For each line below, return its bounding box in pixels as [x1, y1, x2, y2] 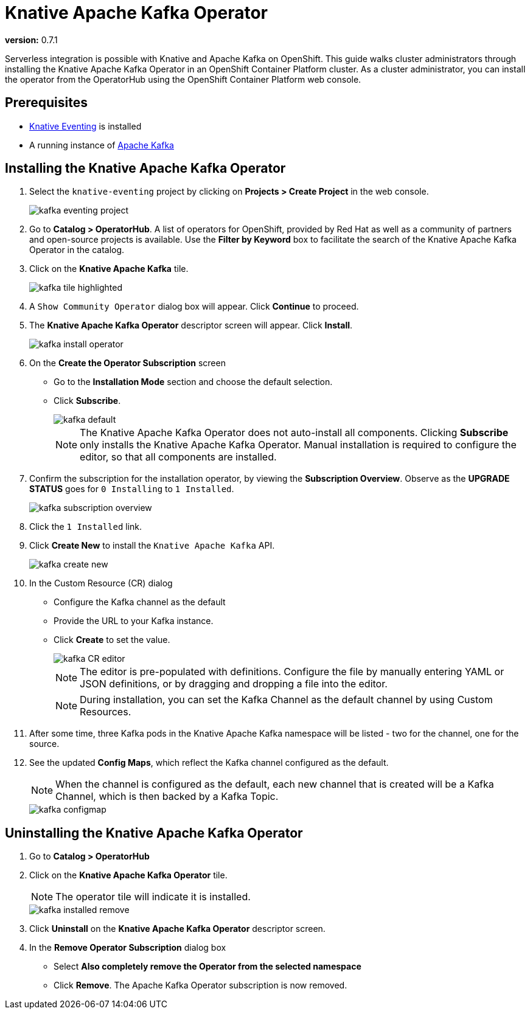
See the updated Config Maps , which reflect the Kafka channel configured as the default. [29, 757, 389, 768]
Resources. [80, 706, 131, 718]
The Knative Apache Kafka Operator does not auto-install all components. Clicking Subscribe [80, 426, 509, 439]
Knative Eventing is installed [29, 120, 142, 131]
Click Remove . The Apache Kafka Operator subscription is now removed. [54, 980, 347, 991]
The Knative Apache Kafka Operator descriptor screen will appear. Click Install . [29, 320, 353, 331]
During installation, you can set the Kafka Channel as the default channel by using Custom [80, 693, 493, 706]
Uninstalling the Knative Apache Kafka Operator [5, 825, 303, 841]
